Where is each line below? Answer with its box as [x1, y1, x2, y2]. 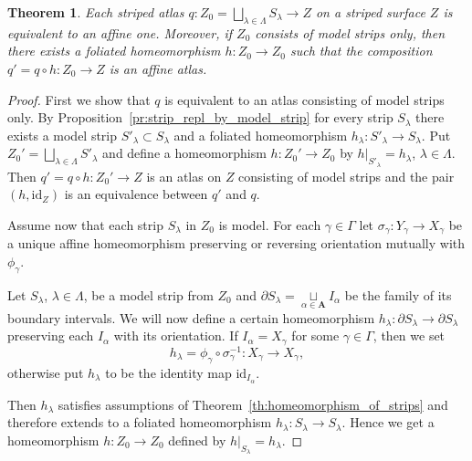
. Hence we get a [341, 413, 435, 432]
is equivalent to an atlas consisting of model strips [164, 89, 445, 109]
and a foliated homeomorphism [173, 125, 348, 144]
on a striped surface [315, 3, 425, 21]
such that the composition [289, 41, 433, 60]
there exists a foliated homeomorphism [7, 41, 221, 60]
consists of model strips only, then [255, 23, 446, 42]
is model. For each [218, 215, 321, 234]
